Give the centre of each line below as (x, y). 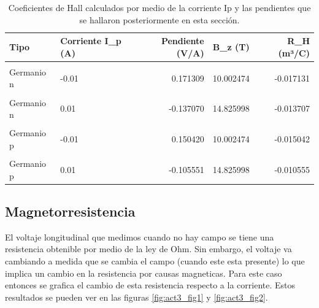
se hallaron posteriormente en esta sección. (159, 19)
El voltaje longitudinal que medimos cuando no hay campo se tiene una (140, 237)
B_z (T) (231, 46)
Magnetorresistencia (70, 211)
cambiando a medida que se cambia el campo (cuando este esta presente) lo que (155, 261)
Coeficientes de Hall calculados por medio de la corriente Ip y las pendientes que (159, 7)
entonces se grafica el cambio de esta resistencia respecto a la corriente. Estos (150, 285)
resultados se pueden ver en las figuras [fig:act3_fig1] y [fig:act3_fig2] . (136, 297)
